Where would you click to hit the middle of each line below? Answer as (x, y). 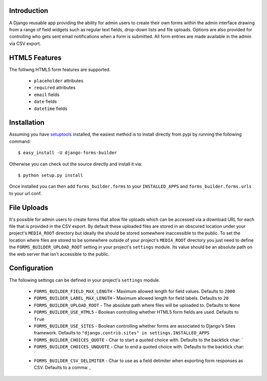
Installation (27, 123)
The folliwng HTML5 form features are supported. (60, 69)
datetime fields (51, 109)
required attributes (55, 88)
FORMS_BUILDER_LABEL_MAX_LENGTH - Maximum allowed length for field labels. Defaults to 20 (131, 298)
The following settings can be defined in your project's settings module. (85, 280)
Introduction (29, 11)
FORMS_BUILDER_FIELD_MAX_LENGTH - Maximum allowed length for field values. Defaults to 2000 (134, 291)
